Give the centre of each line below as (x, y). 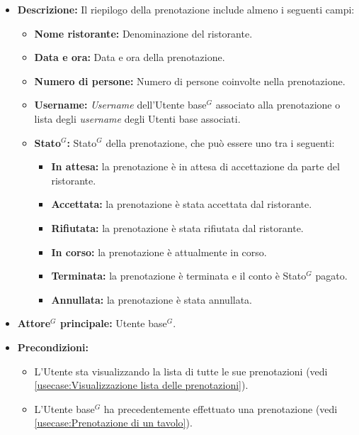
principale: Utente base (113, 323)
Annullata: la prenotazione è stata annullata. (152, 299)
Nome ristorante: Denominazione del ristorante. (143, 33)
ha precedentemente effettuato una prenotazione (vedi (221, 408)
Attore (34, 323)
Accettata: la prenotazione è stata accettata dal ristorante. (182, 204)
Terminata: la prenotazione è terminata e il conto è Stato (179, 276)
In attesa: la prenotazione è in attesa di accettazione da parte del (195, 166)
